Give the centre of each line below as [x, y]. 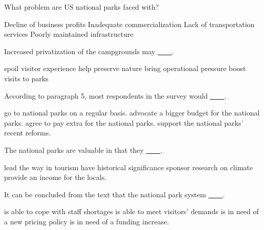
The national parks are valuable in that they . [83, 149]
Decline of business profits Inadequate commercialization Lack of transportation [129, 24]
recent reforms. [28, 133]
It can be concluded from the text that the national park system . [115, 194]
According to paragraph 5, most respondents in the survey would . [115, 95]
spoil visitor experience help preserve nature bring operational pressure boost [125, 68]
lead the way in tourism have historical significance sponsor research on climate [128, 167]
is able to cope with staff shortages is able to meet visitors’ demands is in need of [131, 211]
